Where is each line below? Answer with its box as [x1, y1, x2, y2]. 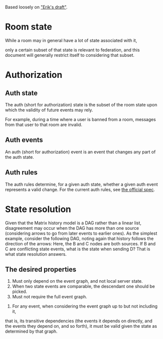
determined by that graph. [5, 328, 58, 335]
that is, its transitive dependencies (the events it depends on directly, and [5, 318, 153, 324]
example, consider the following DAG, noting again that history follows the [5, 235, 154, 242]
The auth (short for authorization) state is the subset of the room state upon [5, 101, 158, 107]
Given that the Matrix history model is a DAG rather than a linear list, [5, 220, 142, 226]
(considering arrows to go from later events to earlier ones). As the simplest [5, 230, 158, 236]
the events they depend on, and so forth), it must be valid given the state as [5, 323, 157, 329]
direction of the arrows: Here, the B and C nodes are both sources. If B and [5, 241, 156, 246]
